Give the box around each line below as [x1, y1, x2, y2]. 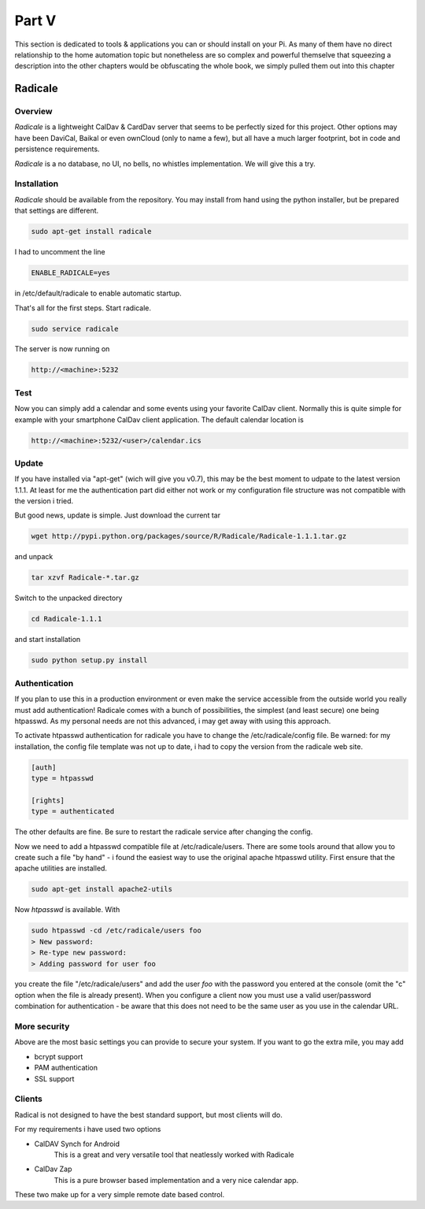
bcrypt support [34, 1051, 83, 1061]
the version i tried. [14, 496, 74, 506]
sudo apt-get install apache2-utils [31, 884, 173, 894]
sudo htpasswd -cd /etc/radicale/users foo [31, 926, 202, 935]
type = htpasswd [31, 774, 94, 783]
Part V [14, 12, 57, 29]
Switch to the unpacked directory [14, 593, 123, 603]
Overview [14, 106, 53, 117]
